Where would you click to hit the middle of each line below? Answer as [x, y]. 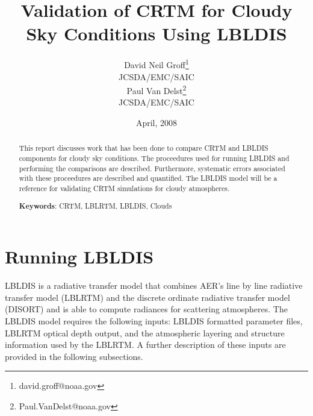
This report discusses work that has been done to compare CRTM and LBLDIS [144, 148]
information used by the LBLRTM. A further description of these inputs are [145, 345]
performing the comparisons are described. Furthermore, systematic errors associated [152, 168]
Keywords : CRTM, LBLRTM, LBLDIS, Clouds [95, 206]
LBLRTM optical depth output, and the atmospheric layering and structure [145, 332]
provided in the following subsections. [74, 356]
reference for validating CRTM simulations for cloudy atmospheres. [124, 188]
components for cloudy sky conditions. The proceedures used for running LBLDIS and [154, 158]
